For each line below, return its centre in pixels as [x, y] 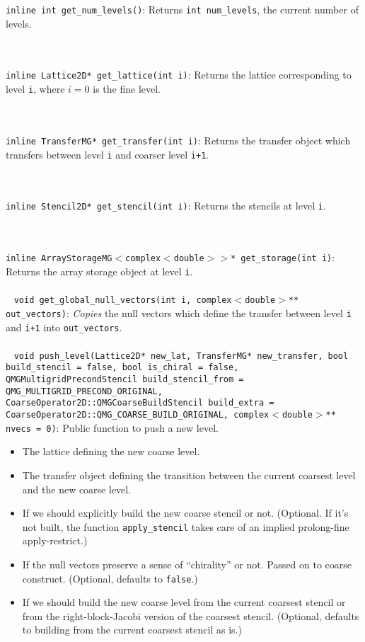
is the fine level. [127, 89]
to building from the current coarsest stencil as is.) [132, 630]
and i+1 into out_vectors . [64, 327]
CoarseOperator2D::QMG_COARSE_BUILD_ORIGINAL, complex [138, 415]
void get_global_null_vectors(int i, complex [123, 300]
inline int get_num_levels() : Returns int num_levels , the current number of [182, 9]
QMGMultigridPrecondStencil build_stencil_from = [125, 380]
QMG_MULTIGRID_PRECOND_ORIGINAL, [84, 391]
